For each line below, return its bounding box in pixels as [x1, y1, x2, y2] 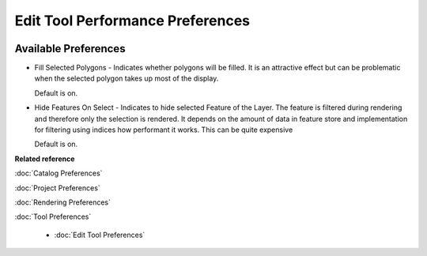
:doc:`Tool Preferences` [14, 212, 92, 221]
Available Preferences [14, 42, 126, 55]
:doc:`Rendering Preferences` [14, 198, 111, 207]
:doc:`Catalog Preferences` [14, 168, 103, 178]
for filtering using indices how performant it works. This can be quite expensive [34, 125, 293, 134]
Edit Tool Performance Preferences [14, 12, 251, 29]
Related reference [14, 154, 75, 164]
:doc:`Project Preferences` [14, 183, 100, 193]
